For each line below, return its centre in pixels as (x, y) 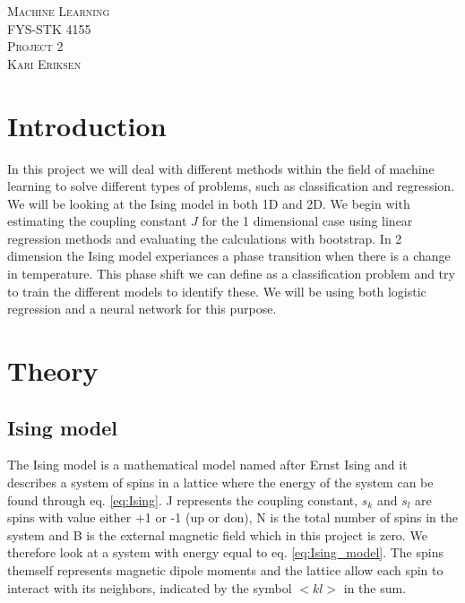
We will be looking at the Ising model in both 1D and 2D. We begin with (209, 203)
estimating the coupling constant (97, 221)
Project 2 (35, 46)
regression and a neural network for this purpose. (142, 309)
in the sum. (375, 587)
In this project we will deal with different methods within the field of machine (221, 168)
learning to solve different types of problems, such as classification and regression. (231, 186)
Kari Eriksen (44, 63)
